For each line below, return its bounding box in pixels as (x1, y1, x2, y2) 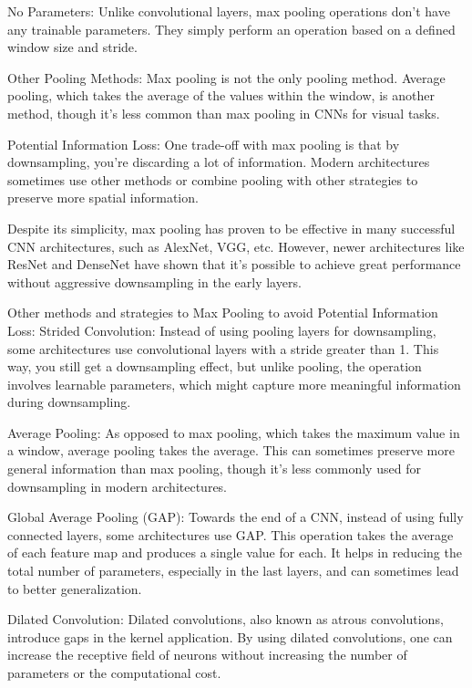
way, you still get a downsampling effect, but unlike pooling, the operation (7, 357, 422, 376)
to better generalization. (7, 579, 142, 598)
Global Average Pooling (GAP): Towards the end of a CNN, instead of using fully (7, 507, 464, 526)
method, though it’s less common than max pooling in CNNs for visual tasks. (7, 103, 440, 122)
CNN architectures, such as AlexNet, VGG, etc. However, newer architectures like (7, 236, 465, 255)
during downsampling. (7, 392, 131, 412)
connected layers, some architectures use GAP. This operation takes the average (7, 525, 454, 544)
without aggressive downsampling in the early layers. (7, 272, 302, 291)
